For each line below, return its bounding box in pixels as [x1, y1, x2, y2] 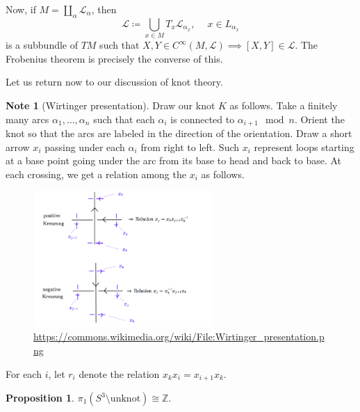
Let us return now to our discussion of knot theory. [6, 74, 223, 89]
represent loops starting [254, 139, 354, 154]
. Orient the [294, 111, 345, 126]
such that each [93, 111, 155, 126]
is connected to [170, 111, 235, 126]
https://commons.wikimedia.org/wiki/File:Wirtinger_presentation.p [33, 329, 325, 344]
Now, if [6, 2, 36, 16]
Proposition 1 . [6, 390, 74, 405]
